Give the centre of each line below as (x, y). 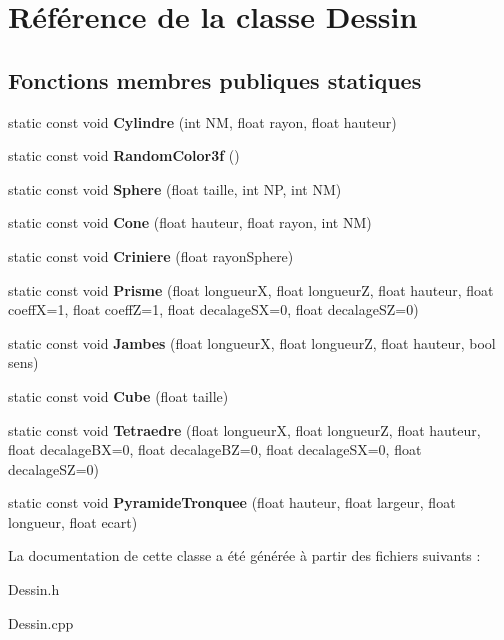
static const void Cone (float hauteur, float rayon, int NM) (190, 222)
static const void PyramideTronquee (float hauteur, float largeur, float (232, 502)
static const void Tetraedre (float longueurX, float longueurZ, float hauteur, (244, 429)
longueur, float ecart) (73, 521)
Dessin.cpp (41, 622)
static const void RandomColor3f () (124, 155)
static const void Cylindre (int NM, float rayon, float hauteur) (202, 121)
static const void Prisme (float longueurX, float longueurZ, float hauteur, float (251, 289)
